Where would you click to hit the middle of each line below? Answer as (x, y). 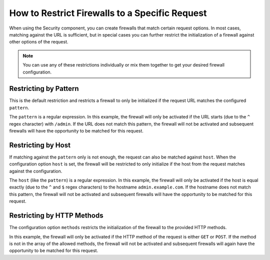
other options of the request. (39, 42)
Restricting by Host (40, 145)
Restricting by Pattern (44, 89)
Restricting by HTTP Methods (56, 216)
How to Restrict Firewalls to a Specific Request (108, 13)
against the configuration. (36, 171)
